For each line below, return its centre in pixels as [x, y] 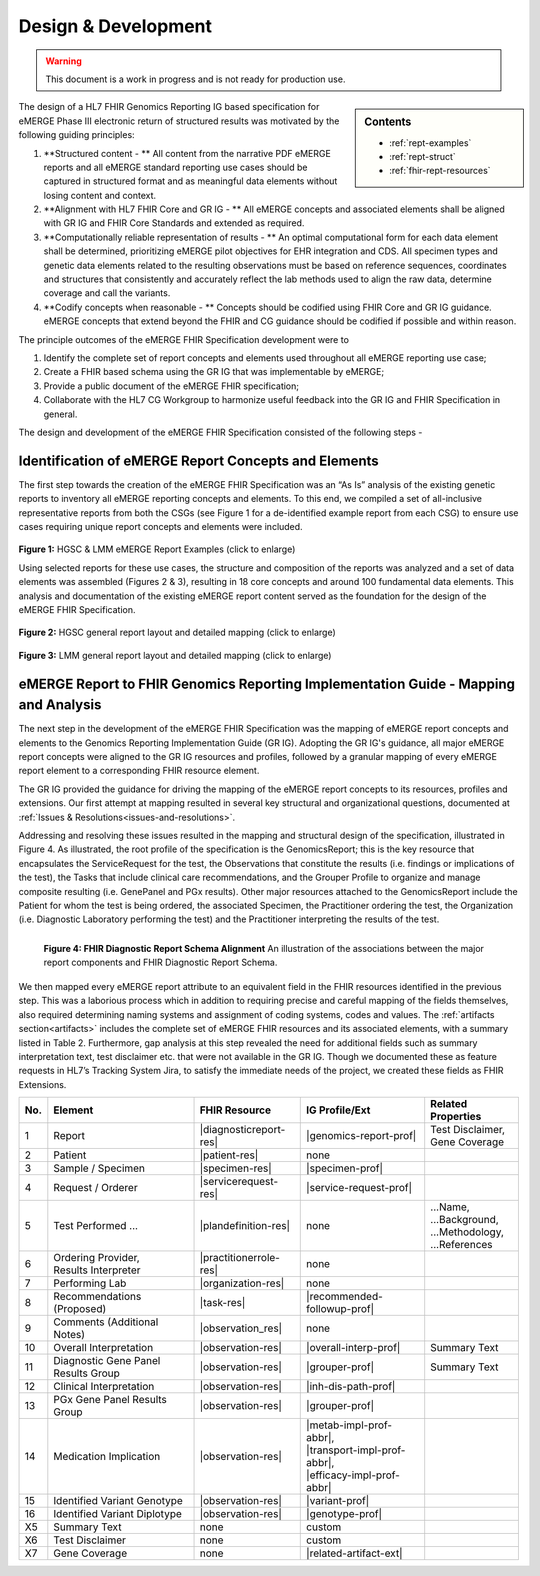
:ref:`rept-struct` [423, 156]
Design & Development [115, 26]
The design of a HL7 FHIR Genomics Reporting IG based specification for [169, 107]
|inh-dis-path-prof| [351, 1387]
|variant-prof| [338, 1501]
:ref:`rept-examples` [430, 142]
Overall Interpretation [103, 1348]
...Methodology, [467, 1232]
